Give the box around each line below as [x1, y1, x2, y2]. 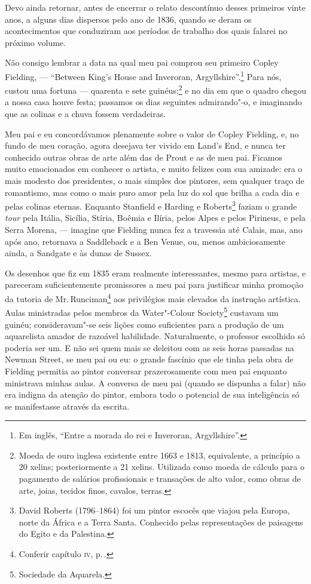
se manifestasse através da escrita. [5, 399, 130, 412]
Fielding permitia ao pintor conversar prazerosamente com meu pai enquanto [5, 364, 287, 377]
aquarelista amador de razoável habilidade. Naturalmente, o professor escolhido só [5, 330, 305, 342]
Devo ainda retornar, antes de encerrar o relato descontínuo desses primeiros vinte [5, 1, 306, 13]
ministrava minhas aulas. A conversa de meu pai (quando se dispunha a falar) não [5, 376, 306, 389]
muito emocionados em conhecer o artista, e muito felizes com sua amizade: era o [5, 162, 303, 175]
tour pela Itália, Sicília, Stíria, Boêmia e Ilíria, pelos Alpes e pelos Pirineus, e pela [5, 211, 306, 224]
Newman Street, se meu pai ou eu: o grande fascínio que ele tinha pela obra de [5, 353, 294, 365]
